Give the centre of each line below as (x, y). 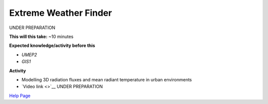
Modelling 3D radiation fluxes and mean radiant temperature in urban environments (107, 79)
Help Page (20, 96)
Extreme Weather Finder (61, 13)
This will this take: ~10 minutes (41, 36)
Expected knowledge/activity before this (52, 46)
